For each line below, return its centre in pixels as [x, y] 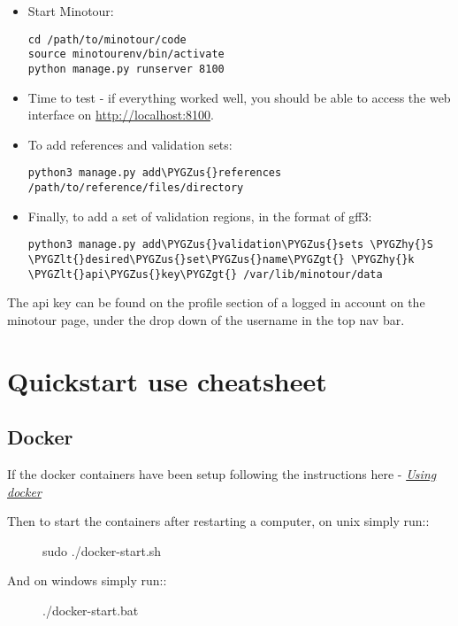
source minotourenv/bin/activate [126, 54]
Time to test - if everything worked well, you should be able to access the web [239, 97]
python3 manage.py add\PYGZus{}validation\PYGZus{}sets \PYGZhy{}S [230, 245]
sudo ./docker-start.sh [102, 550]
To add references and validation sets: [130, 144]
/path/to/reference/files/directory [136, 188]
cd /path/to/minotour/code [107, 39]
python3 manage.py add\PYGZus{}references [155, 173]
